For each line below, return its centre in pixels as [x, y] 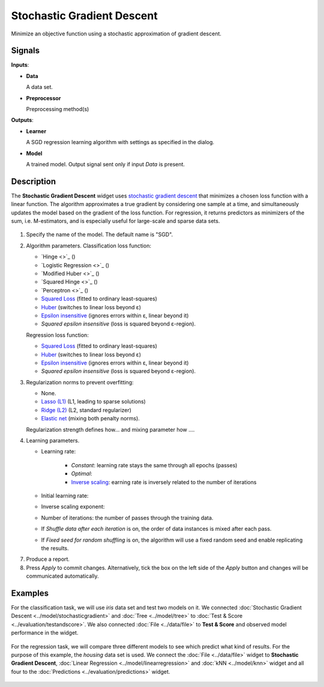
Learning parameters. [53, 441]
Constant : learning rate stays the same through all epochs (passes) [154, 465]
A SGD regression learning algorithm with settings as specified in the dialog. [120, 142]
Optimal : [82, 474]
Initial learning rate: [65, 495]
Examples [30, 593]
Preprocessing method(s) [58, 109]
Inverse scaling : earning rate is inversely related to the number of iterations [164, 482]
